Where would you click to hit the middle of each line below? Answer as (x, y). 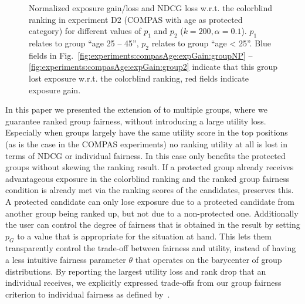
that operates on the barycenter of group (209, 260)
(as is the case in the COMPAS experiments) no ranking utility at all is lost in (147, 143)
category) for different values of (85, 31)
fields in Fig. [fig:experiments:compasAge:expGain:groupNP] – (141, 55)
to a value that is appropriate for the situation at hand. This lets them (144, 236)
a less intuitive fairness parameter (66, 260)
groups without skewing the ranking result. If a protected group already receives (150, 167)
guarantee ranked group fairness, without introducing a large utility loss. (136, 121)
